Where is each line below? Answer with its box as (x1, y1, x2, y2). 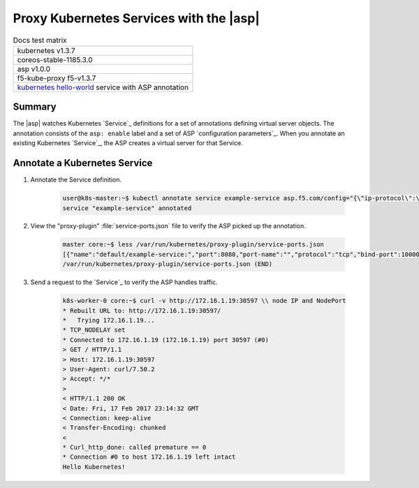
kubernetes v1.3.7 (17, 45, 76, 55)
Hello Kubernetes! (62, 463, 126, 471)
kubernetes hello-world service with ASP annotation (17, 82, 189, 92)
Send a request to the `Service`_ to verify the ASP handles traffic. (30, 278, 218, 286)
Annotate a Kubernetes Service (13, 157, 153, 169)
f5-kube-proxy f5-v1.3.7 (17, 73, 96, 83)
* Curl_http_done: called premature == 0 (62, 443, 207, 452)
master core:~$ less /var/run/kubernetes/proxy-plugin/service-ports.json (62, 241, 325, 249)
